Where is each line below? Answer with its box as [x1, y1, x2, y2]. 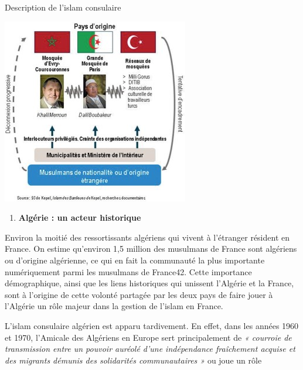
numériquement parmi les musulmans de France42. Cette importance [5, 265, 252, 277]
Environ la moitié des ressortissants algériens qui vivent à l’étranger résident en [5, 231, 290, 243]
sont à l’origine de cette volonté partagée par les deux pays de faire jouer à [5, 288, 273, 300]
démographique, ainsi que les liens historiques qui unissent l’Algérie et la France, [5, 277, 294, 289]
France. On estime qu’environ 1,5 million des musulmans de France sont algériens [5, 242, 297, 255]
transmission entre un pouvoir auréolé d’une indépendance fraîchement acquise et [5, 342, 295, 355]
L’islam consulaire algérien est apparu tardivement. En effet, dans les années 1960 [5, 319, 299, 331]
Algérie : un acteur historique [18, 211, 141, 224]
